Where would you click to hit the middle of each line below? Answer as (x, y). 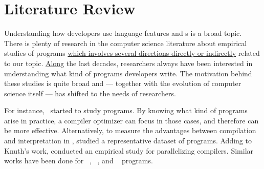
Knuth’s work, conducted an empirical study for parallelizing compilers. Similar (129, 150)
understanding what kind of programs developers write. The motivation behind (128, 73)
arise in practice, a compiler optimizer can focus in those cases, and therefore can (131, 120)
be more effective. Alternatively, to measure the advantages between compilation (130, 130)
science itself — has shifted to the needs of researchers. (90, 93)
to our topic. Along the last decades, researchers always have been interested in (128, 63)
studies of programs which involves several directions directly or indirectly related (132, 53)
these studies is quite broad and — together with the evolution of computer (123, 83)
